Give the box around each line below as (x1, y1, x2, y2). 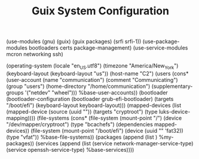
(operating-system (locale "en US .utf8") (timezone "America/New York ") (6, 62, 179, 71)
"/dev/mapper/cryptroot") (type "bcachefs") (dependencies (6, 121, 154, 128)
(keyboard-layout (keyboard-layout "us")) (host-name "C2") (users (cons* (6, 70, 189, 77)
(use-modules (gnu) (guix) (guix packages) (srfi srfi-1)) (6, 38, 142, 45)
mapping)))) (6, 114, 36, 121)
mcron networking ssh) (6, 51, 64, 58)
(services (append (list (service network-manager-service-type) (35, 139, 194, 147)
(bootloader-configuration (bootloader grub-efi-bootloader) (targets (6, 95, 174, 102)
